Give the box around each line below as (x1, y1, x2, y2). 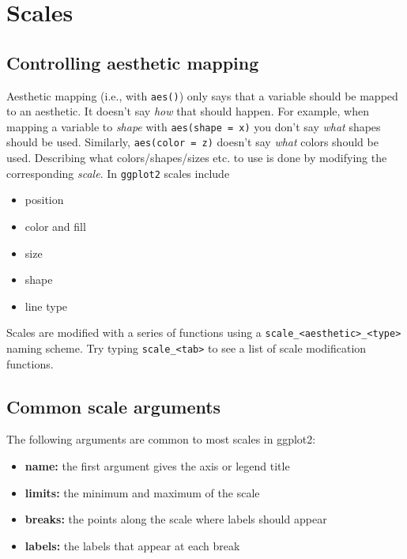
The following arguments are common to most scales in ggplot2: (6, 431, 316, 448)
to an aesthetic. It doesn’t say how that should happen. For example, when (6, 103, 369, 119)
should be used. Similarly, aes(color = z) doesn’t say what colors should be (6, 134, 379, 150)
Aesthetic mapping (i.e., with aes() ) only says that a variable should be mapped (6, 87, 398, 104)
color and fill (24, 217, 86, 234)
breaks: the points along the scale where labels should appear (24, 511, 327, 527)
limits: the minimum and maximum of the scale (24, 484, 260, 500)
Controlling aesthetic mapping (6, 50, 259, 74)
